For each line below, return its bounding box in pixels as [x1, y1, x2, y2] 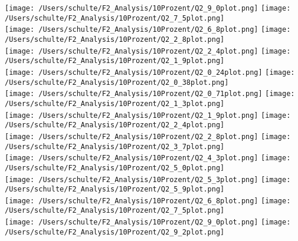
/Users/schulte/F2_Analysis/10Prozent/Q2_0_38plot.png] [5, 78, 229, 87]
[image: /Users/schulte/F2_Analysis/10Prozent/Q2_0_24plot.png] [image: [5, 68, 295, 77]
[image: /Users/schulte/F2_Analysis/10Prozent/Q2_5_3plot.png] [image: [5, 175, 291, 184]
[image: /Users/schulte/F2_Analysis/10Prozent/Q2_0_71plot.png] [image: [5, 90, 295, 98]
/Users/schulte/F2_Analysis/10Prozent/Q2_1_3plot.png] [5, 99, 225, 108]
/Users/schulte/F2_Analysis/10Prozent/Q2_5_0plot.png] [5, 163, 225, 172]
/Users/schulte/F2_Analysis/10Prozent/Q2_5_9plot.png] [5, 185, 225, 194]
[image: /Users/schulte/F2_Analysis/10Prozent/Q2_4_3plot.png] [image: [5, 154, 291, 163]
